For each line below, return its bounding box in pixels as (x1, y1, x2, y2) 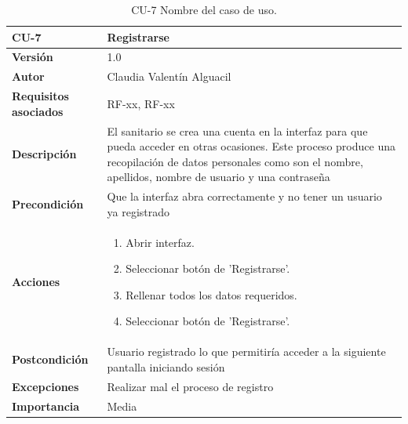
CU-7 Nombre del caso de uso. (131, 2, 277, 17)
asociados (12, 103, 64, 119)
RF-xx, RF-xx (107, 95, 175, 111)
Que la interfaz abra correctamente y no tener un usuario (107, 188, 382, 205)
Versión (12, 49, 53, 65)
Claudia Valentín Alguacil (107, 68, 231, 85)
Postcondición (12, 351, 89, 368)
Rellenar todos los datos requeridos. (126, 286, 297, 303)
